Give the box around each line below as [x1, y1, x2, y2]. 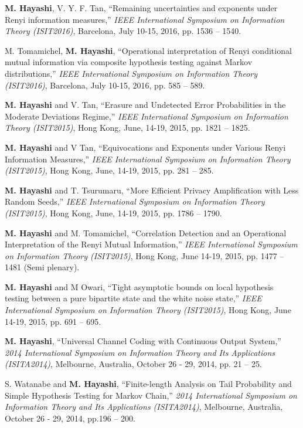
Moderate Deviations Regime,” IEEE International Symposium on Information [5, 110, 288, 122]
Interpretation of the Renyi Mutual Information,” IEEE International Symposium [5, 238, 298, 250]
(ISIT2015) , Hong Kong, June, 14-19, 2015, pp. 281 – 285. [5, 164, 214, 176]
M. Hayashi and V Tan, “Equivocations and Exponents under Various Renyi [5, 141, 286, 153]
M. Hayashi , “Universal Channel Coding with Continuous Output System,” [5, 335, 281, 347]
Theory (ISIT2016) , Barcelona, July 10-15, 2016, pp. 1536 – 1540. [5, 25, 241, 37]
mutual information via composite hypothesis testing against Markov [5, 56, 253, 68]
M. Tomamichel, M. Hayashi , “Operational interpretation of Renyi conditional [5, 44, 292, 56]
